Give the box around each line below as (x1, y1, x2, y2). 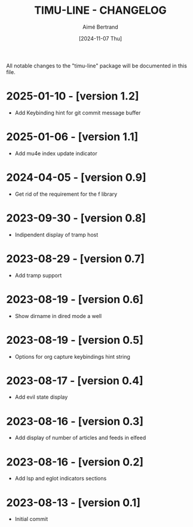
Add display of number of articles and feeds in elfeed (14, 434, 146, 442)
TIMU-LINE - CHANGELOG (33, 4, 167, 17)
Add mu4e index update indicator (14, 150, 97, 157)
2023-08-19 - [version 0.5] (6, 333, 143, 347)
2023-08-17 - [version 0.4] (6, 374, 143, 387)
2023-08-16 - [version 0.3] (6, 414, 143, 428)
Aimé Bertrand (82, 23, 118, 30)
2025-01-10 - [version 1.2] (6, 90, 139, 103)
